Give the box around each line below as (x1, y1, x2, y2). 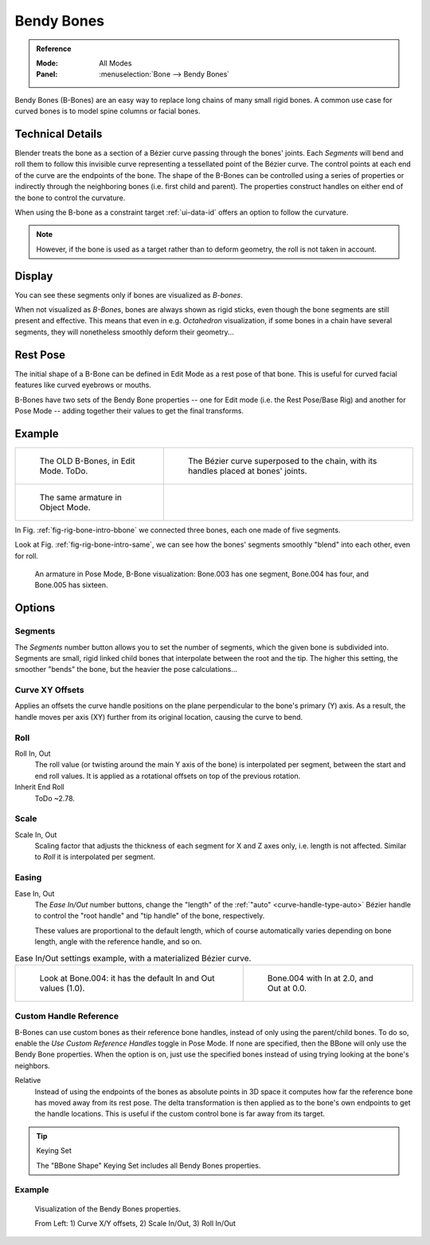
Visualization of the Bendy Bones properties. (34, 1203, 182, 1213)
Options (14, 601, 56, 615)
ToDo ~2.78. (34, 793, 76, 803)
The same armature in (39, 492, 123, 503)
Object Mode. (39, 501, 91, 512)
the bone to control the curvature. (14, 192, 126, 203)
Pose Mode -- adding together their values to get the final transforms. (14, 405, 244, 415)
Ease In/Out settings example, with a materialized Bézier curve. (14, 952, 252, 963)
